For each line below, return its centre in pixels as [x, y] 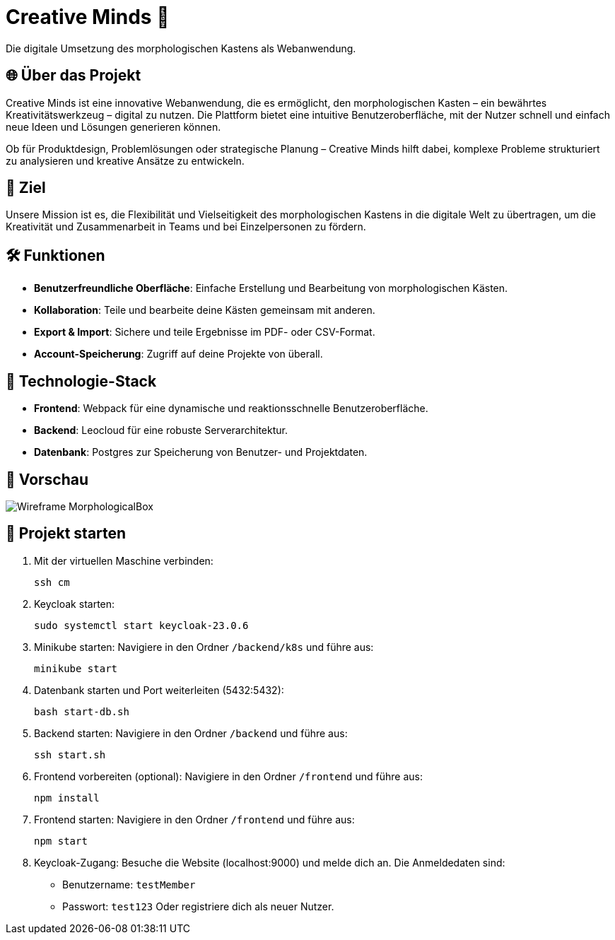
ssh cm [52, 582]
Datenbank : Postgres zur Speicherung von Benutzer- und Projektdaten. [201, 452]
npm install [67, 798]
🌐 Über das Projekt [74, 76]
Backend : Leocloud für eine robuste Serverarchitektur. [161, 430]
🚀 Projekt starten [66, 534]
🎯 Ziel [26, 188]
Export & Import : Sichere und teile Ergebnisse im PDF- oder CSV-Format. [205, 332]
